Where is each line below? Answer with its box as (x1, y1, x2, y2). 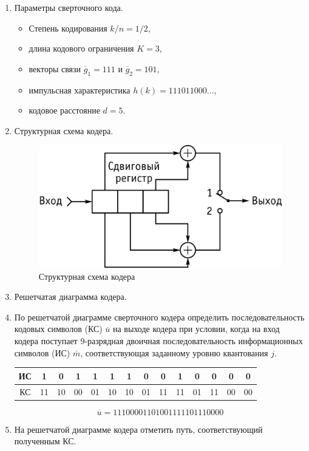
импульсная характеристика (29, 83, 131, 96)
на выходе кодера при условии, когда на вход (113, 322, 280, 335)
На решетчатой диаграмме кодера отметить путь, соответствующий (14, 422, 263, 435)
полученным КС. (14, 435, 76, 447)
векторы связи (29, 62, 81, 75)
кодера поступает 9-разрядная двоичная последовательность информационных (14, 334, 303, 347)
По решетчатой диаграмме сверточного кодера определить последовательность (14, 310, 305, 323)
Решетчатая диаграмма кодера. (14, 290, 127, 303)
